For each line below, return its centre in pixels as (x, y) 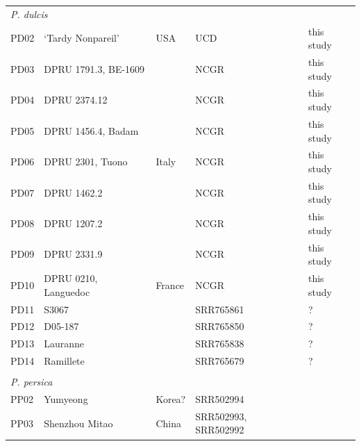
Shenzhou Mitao (78, 423)
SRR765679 (220, 361)
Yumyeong (66, 399)
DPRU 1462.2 (73, 192)
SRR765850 (220, 326)
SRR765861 (220, 309)
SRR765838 (220, 344)
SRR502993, (221, 416)
